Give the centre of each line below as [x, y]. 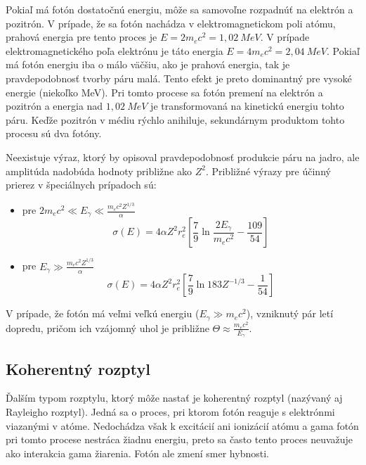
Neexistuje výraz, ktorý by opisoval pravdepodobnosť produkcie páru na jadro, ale [183, 157]
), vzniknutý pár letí [290, 313]
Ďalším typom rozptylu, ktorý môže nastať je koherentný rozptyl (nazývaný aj [174, 398]
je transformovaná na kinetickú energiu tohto [247, 106]
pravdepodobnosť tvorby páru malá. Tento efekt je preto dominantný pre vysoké [179, 78]
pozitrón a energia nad [54, 106]
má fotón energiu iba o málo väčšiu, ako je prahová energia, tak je [148, 64]
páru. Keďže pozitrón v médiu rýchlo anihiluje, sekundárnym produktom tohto [175, 119]
